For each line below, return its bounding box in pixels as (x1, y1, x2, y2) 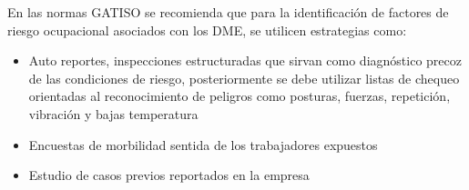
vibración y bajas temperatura (28, 104, 199, 123)
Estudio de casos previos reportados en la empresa (28, 165, 310, 185)
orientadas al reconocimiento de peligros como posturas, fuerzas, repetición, (28, 86, 451, 105)
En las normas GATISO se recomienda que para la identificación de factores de (7, 3, 449, 21)
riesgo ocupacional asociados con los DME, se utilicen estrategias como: (7, 20, 407, 39)
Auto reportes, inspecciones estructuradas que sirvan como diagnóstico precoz (28, 51, 462, 70)
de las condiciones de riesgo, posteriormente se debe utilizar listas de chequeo (28, 68, 460, 87)
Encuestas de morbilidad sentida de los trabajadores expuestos (28, 135, 378, 154)
